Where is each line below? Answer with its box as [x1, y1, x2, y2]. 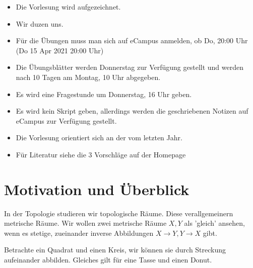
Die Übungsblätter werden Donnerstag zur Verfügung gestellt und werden [16, 62, 244, 72]
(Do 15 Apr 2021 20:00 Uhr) [16, 45, 104, 55]
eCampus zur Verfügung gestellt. [16, 115, 117, 126]
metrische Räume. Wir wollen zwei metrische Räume [4, 218, 167, 228]
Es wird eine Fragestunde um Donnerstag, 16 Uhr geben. [16, 88, 192, 99]
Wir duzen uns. [16, 18, 64, 29]
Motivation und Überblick [4, 178, 189, 199]
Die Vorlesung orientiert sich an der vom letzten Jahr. [16, 132, 182, 143]
